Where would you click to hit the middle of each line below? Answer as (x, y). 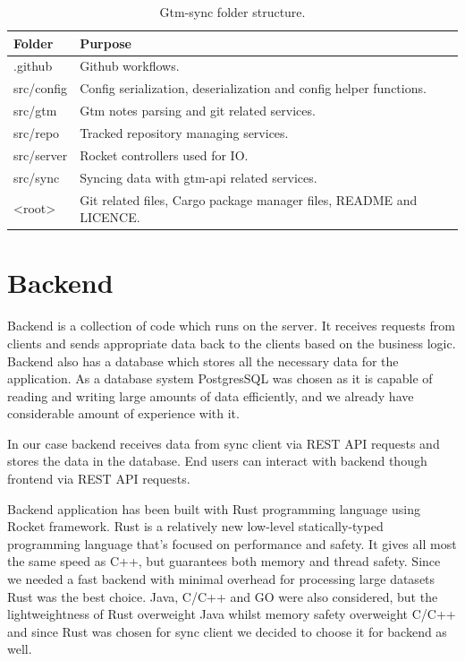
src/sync (37, 177)
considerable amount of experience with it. (123, 413)
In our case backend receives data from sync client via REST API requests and (224, 443)
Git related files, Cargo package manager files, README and (249, 199)
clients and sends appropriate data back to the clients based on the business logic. (232, 343)
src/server (41, 155)
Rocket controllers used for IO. (164, 155)
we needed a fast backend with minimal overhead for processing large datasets (221, 579)
